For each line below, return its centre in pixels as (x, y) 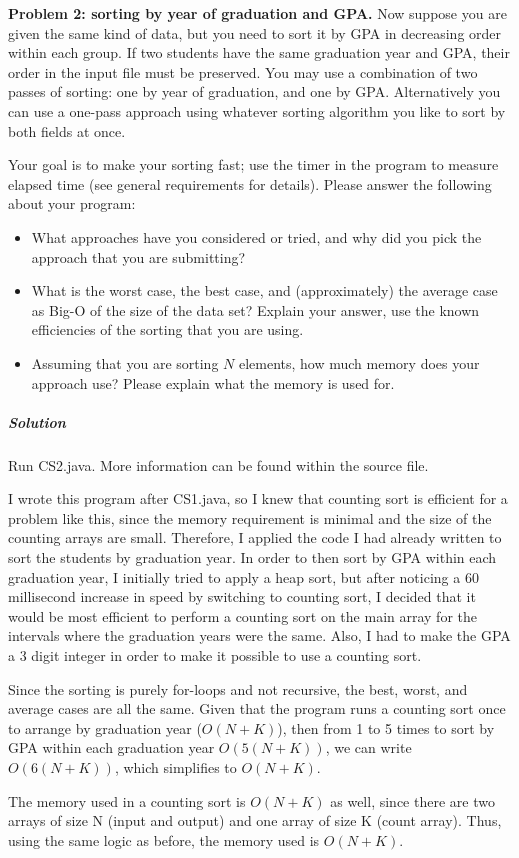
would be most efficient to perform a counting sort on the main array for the (242, 615)
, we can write (368, 747)
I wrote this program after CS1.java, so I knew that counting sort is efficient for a (258, 498)
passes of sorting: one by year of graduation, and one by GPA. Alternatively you (254, 91)
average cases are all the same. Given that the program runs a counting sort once (257, 708)
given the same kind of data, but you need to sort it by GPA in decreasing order (255, 32)
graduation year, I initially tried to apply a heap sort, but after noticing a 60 (243, 576)
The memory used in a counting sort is (127, 800)
